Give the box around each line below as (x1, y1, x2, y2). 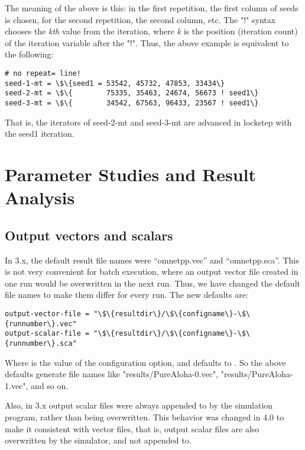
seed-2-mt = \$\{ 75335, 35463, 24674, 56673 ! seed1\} (5, 89, 259, 98)
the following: (5, 48, 54, 60)
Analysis (5, 185, 75, 210)
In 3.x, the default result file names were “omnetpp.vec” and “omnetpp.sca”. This (5, 253, 299, 266)
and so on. (31, 379, 69, 391)
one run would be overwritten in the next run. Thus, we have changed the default (5, 277, 300, 289)
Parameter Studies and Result (5, 162, 256, 186)
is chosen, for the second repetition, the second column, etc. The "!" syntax (5, 13, 276, 25)
